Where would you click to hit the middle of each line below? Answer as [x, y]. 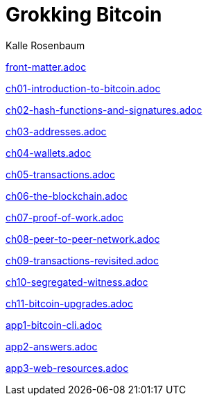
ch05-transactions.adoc [60, 174]
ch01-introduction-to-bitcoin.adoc [83, 88]
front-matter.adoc [46, 67]
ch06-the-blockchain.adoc [67, 196]
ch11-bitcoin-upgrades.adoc [70, 303]
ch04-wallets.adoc [49, 153]
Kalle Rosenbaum [45, 45]
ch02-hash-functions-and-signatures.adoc [104, 110]
